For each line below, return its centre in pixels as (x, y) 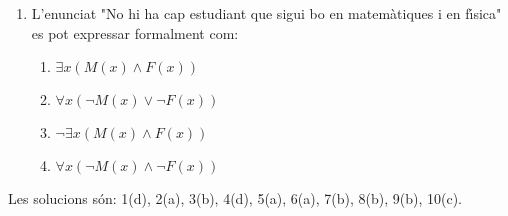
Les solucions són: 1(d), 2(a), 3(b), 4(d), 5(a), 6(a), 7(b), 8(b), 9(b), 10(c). (235, 198)
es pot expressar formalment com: (135, 32)
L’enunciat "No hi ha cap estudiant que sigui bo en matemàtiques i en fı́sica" (266, 13)
